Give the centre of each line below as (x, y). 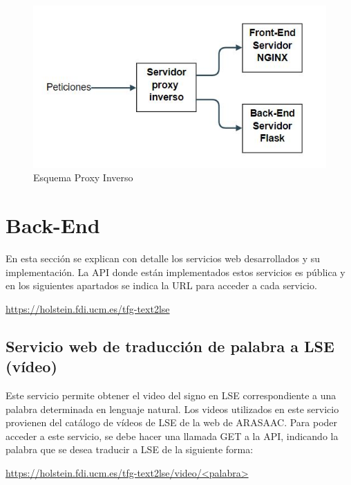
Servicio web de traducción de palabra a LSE (170, 346)
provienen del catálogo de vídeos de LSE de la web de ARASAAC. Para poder (172, 422)
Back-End (53, 225)
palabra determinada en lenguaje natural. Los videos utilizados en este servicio (172, 409)
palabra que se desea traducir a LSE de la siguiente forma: (130, 449)
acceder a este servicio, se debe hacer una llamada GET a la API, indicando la (172, 436)
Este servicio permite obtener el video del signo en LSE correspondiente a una (171, 395)
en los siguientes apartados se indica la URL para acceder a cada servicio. (161, 285)
